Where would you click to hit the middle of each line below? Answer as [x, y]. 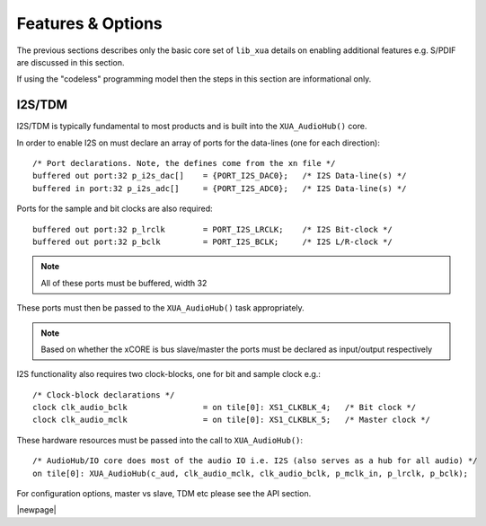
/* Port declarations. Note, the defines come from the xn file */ [184, 163]
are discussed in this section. [71, 62]
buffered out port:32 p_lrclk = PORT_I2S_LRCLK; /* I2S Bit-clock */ [212, 229]
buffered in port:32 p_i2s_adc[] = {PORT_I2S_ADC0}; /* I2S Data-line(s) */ [220, 188]
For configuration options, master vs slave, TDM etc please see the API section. [164, 494]
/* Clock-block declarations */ [104, 394]
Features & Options [90, 23]
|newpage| [37, 510]
